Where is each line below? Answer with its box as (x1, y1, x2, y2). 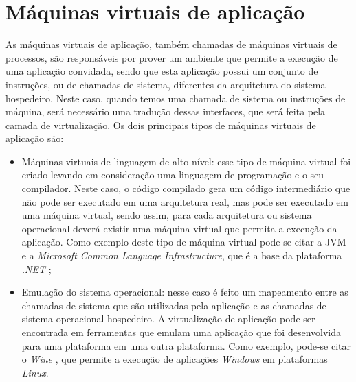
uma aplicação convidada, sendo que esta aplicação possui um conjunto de (5, 64, 318, 78)
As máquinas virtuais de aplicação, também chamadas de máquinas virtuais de (5, 37, 337, 51)
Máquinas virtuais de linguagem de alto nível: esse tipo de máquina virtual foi (21, 154, 351, 168)
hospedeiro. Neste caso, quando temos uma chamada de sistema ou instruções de (5, 91, 346, 105)
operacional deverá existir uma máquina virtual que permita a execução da (21, 221, 337, 235)
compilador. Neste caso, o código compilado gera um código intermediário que (21, 181, 351, 195)
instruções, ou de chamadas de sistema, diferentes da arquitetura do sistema (5, 77, 326, 91)
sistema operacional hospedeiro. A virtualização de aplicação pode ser (21, 311, 315, 326)
